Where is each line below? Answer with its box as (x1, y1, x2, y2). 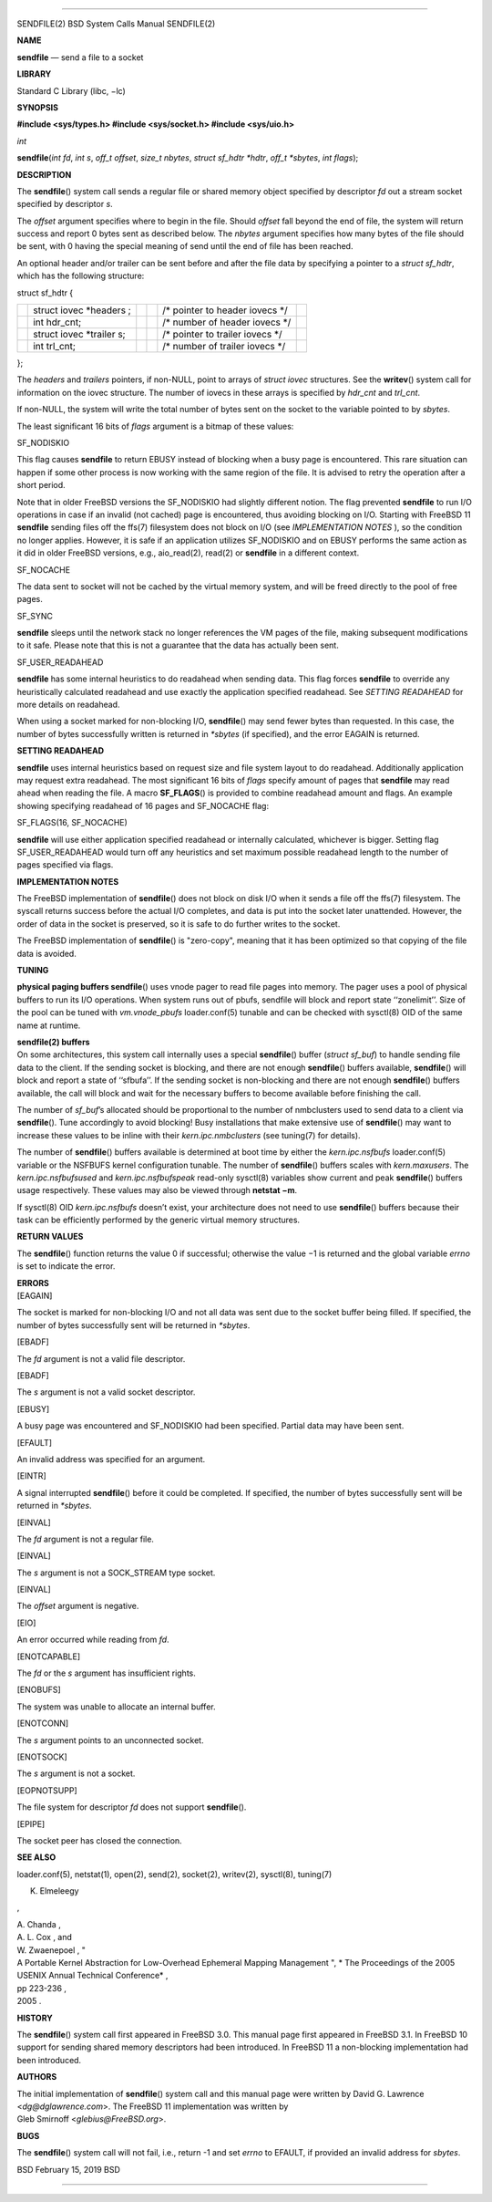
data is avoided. (16, 948, 77, 959)
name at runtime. (16, 1020, 81, 1031)
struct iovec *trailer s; (33, 328, 127, 341)
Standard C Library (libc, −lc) (16, 85, 127, 96)
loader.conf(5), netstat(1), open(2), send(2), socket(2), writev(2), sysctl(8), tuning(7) (16, 1868, 333, 1879)
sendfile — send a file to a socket (16, 51, 144, 63)
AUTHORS (16, 2072, 57, 2083)
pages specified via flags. (16, 859, 114, 870)
